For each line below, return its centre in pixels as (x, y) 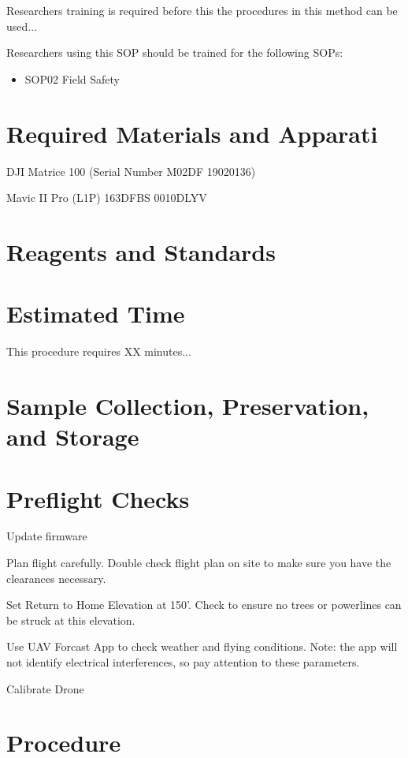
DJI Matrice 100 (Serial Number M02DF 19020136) (131, 171)
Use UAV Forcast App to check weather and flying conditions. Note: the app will (202, 646)
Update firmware (47, 536)
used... (22, 26)
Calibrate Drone (45, 688)
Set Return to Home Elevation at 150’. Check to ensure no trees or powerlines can (204, 605)
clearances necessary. (56, 578)
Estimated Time (96, 314)
